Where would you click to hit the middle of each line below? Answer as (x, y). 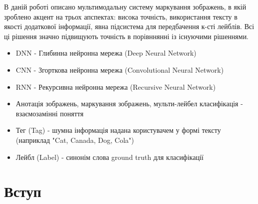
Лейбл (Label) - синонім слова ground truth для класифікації (109, 157)
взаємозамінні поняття (49, 113)
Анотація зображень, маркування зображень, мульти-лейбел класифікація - (129, 104)
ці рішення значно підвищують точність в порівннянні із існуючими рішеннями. (126, 36)
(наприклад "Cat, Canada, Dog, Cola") (75, 140)
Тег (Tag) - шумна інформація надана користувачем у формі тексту (118, 130)
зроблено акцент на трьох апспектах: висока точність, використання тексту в (121, 16)
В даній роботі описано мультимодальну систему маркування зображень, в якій (125, 7)
